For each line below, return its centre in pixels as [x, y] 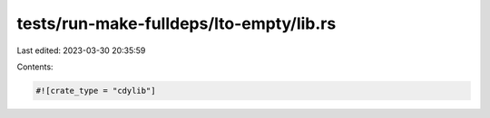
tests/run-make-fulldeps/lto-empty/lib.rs [176, 23]
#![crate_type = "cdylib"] [96, 91]
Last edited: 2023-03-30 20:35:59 [81, 50]
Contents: [35, 67]
